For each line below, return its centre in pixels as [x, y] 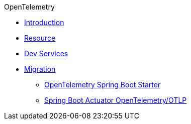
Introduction [44, 22]
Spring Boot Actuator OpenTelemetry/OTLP [116, 100]
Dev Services [46, 53]
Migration [40, 69]
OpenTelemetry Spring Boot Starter [103, 85]
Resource [40, 38]
